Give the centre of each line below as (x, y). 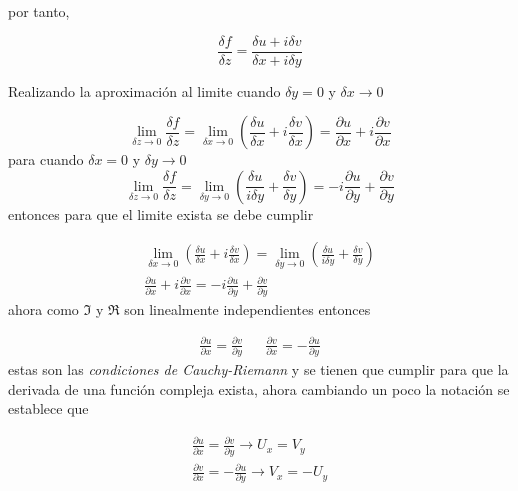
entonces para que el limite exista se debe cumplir (161, 213)
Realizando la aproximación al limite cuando (144, 90)
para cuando (46, 159)
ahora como (43, 308)
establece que (48, 408)
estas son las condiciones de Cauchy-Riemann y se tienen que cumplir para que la (258, 369)
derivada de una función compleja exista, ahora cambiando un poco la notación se (259, 388)
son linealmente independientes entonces (247, 308)
